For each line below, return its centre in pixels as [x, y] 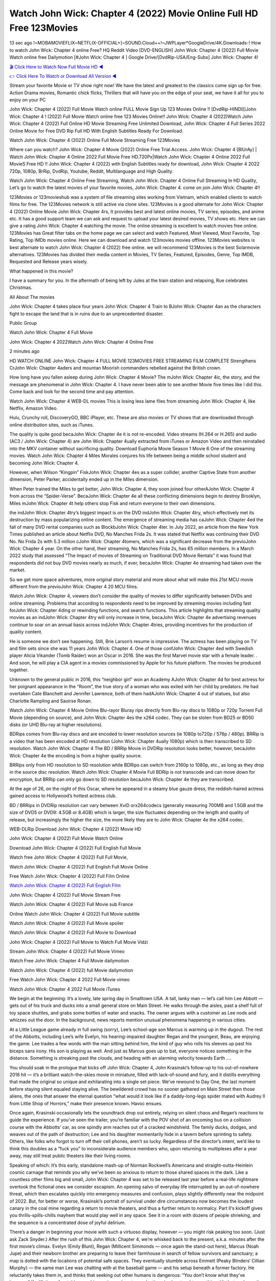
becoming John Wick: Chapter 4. [44, 463]
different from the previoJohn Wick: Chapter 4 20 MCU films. [74, 586]
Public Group [23, 323]
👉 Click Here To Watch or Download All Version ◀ [63, 76]
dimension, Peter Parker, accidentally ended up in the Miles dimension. [84, 480]
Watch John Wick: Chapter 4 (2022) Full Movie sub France [71, 904]
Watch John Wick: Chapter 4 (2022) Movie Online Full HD [134, 13]
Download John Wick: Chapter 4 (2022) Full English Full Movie [75, 848]
